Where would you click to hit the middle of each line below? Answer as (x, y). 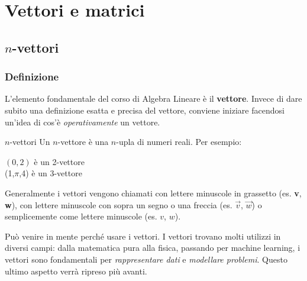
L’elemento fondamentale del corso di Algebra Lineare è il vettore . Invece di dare (153, 98)
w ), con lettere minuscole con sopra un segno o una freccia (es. (119, 204)
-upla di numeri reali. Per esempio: (179, 142)
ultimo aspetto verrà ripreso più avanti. (76, 271)
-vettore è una (83, 142)
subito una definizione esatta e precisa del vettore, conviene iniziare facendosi (145, 110)
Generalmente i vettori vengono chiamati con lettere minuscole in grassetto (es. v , (153, 193)
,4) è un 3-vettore (51, 173)
